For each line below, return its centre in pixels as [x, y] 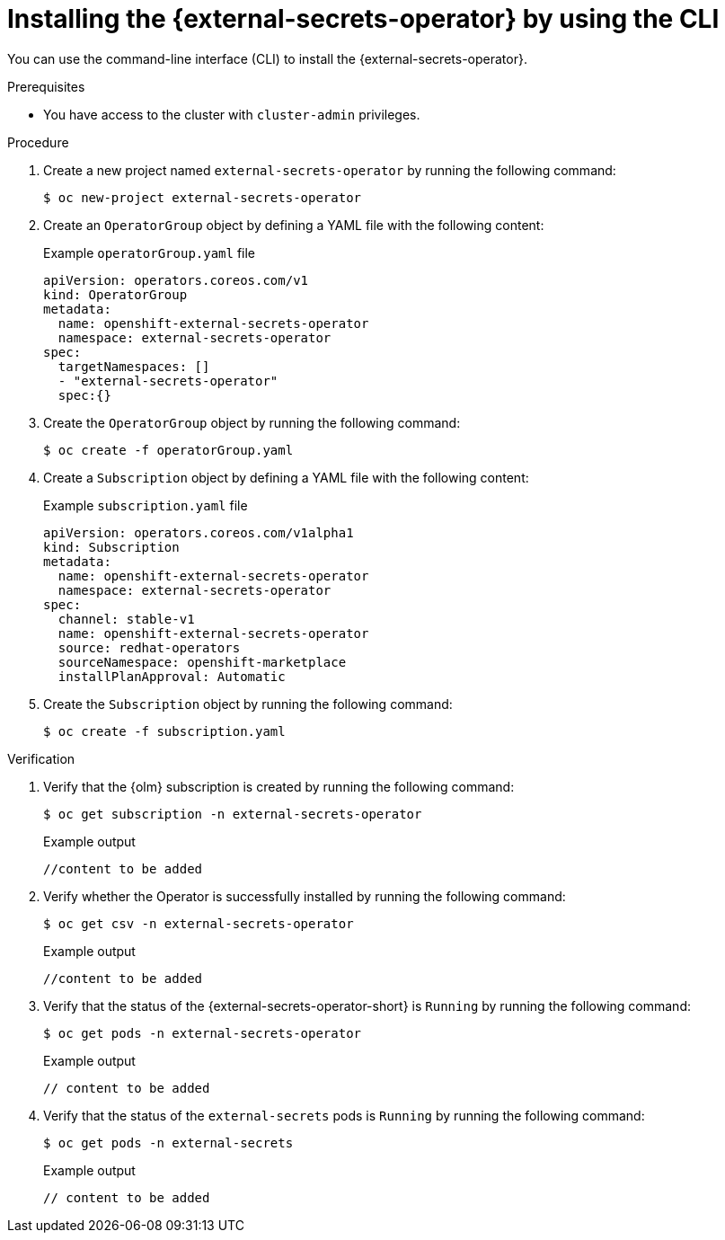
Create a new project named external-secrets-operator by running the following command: [330, 170]
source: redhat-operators [149, 647]
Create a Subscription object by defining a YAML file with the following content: [286, 477]
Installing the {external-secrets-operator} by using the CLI [363, 19]
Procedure [38, 142]
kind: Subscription [111, 547]
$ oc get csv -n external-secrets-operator [199, 923]
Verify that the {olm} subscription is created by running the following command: [279, 786]
